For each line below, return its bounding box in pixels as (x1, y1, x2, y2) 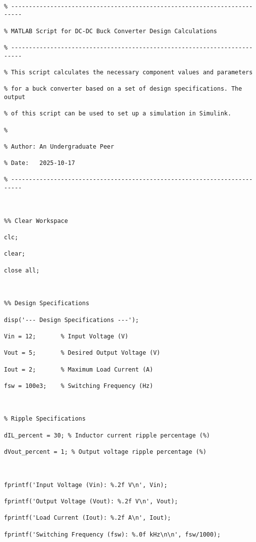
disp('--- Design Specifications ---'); (4, 316, 139, 324)
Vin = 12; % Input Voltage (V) (4, 332, 128, 340)
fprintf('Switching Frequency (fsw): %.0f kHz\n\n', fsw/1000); (4, 531, 221, 538)
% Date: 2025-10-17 (4, 160, 75, 167)
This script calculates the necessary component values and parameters (11, 68, 253, 76)
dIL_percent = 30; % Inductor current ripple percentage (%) (4, 432, 210, 439)
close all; (4, 267, 40, 274)
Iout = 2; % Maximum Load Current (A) (4, 366, 153, 373)
